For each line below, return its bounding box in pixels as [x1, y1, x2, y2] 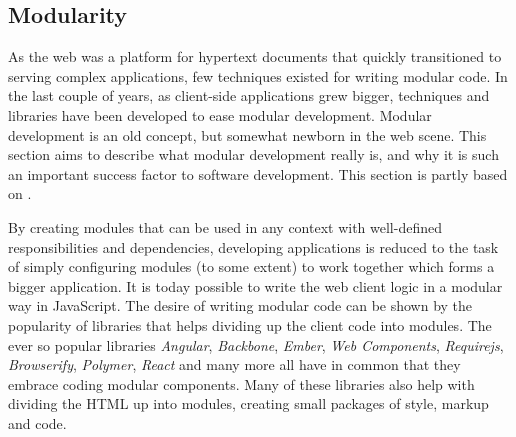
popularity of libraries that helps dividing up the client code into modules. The [8, 314, 492, 335]
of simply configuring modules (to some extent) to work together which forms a [8, 256, 495, 277]
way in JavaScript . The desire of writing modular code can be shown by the [8, 295, 473, 316]
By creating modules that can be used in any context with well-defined [8, 216, 442, 237]
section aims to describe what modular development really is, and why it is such [8, 144, 499, 165]
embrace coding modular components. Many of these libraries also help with [8, 373, 475, 394]
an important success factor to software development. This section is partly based [8, 163, 508, 184]
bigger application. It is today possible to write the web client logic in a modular [8, 275, 503, 296]
